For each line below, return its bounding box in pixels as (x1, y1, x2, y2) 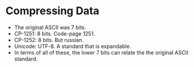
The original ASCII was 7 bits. (14, 24, 87, 31)
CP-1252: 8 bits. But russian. (14, 36, 84, 43)
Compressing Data (5, 4, 100, 18)
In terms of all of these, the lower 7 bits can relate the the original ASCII (14, 49, 189, 56)
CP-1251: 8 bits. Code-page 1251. (14, 30, 96, 37)
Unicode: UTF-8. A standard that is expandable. (14, 43, 132, 50)
